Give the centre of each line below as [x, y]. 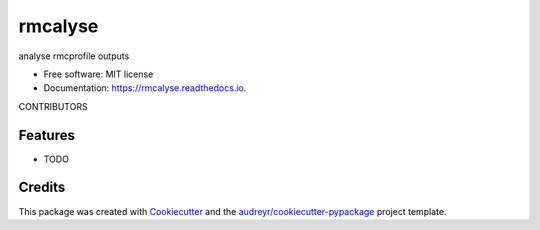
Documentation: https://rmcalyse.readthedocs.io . [145, 88]
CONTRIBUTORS [53, 106]
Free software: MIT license [98, 74]
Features [46, 135]
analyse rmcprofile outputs [74, 56]
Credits [42, 187]
